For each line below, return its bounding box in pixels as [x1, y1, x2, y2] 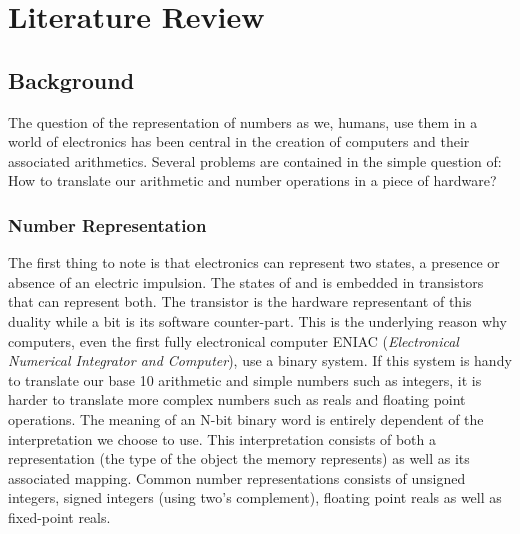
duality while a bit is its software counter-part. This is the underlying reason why [8, 310, 507, 331]
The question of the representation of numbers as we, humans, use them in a [8, 111, 478, 132]
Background [8, 64, 135, 95]
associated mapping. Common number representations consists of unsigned [8, 467, 466, 488]
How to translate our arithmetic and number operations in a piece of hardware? [8, 170, 497, 191]
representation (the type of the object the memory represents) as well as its [8, 448, 470, 469]
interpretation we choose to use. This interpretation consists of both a [8, 428, 436, 449]
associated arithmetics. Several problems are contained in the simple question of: [8, 150, 502, 171]
